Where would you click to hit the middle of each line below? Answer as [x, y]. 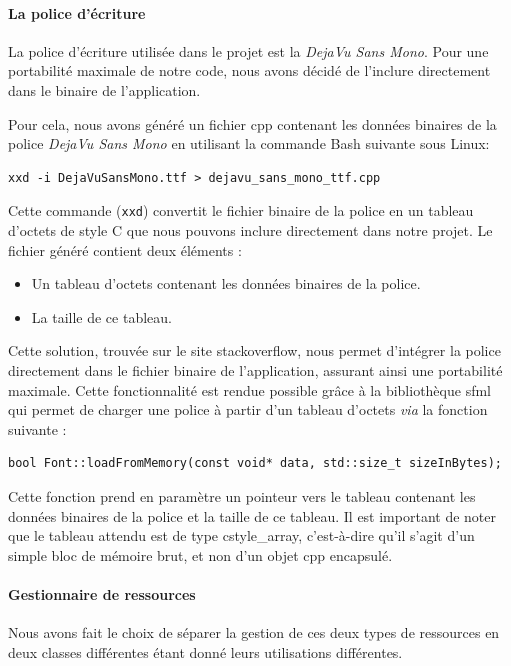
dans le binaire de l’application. [104, 89]
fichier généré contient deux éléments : [125, 249]
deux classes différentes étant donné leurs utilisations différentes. [205, 651]
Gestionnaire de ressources [102, 593]
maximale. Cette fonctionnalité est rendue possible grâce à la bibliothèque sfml [249, 389]
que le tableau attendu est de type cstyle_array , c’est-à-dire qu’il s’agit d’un [241, 535]
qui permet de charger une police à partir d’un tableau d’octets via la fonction [248, 409]
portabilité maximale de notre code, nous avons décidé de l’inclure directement [249, 70]
